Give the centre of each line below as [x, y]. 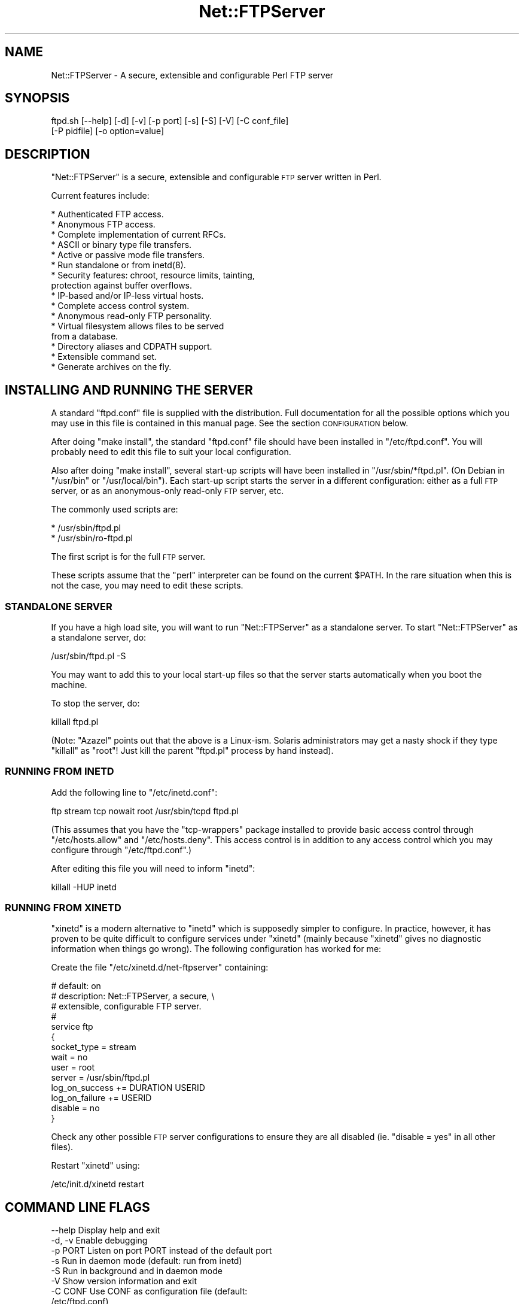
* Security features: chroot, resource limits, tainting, [153, 275]
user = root [73, 1068]
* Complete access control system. [120, 306]
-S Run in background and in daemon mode [137, 1271]
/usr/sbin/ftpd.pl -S [89, 656]
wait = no [69, 1057]
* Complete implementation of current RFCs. [138, 235]
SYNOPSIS [37, 98]
